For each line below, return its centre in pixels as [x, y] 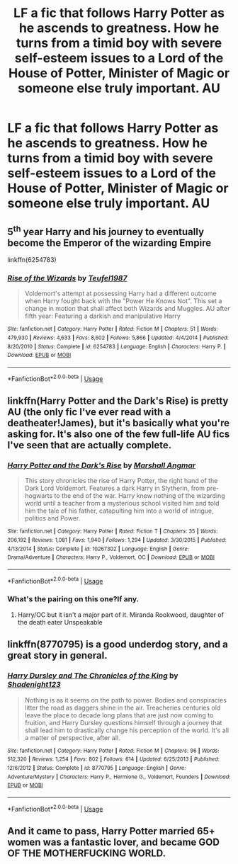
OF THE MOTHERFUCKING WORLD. [87, 853]
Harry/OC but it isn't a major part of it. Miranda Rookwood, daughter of [121, 615]
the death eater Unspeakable [60, 622]
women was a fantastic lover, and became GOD [113, 842]
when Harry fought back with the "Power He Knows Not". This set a [123, 301]
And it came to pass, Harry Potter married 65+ [112, 831]
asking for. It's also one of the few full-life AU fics [119, 434]
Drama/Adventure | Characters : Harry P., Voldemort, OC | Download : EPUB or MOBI [111, 557]
